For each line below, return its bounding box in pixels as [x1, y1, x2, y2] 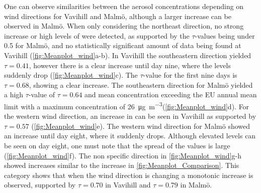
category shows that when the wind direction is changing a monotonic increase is [4, 169, 253, 180]
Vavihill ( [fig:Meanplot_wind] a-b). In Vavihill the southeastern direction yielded [4, 50, 251, 60]
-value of [28, 89, 55, 100]
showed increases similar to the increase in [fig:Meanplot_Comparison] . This [4, 160, 239, 170]
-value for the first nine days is [143, 70, 237, 80]
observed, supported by [4, 179, 76, 190]
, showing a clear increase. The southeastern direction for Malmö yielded [29, 79, 253, 90]
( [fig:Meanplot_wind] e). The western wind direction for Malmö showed [31, 120, 250, 131]
